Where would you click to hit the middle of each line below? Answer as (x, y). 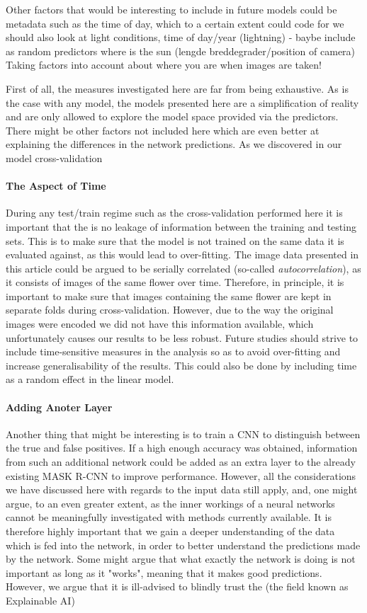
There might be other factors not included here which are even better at (163, 130)
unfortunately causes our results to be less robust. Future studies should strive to (182, 337)
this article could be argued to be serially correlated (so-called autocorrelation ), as (183, 268)
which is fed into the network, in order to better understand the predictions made (183, 545)
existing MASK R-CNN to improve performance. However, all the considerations (181, 475)
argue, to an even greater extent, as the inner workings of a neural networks (170, 503)
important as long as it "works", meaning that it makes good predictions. (164, 572)
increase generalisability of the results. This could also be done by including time (181, 365)
